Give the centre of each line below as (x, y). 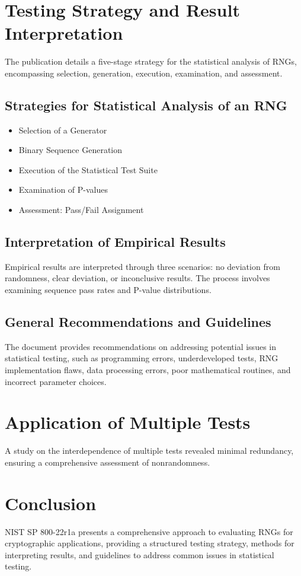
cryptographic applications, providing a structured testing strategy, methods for (150, 543)
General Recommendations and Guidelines (138, 322)
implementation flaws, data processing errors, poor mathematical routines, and (148, 370)
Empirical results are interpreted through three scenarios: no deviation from (143, 266)
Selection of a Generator (63, 130)
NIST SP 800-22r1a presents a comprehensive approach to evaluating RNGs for (149, 531)
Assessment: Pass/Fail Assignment (81, 210)
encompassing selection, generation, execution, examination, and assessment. (144, 73)
